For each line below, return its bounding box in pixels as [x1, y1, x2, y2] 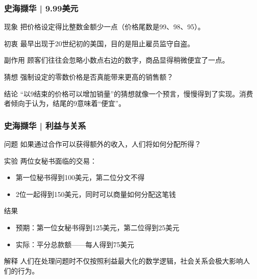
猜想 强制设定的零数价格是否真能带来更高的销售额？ [4, 72, 173, 82]
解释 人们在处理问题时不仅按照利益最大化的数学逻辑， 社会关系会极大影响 [4, 256, 243, 266]
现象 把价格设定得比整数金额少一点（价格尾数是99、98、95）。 [4, 21, 205, 32]
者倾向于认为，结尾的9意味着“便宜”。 [4, 98, 126, 108]
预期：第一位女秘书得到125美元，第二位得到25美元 [15, 222, 179, 232]
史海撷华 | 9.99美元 [4, 1, 79, 14]
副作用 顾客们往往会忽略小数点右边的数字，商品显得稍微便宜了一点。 [4, 55, 229, 65]
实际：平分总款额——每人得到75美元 [15, 239, 134, 249]
